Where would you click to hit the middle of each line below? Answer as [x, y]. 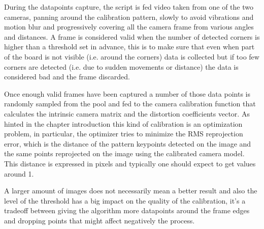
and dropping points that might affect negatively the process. [100, 220]
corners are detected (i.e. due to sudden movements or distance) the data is [121, 66]
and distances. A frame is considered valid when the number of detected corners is [132, 36]
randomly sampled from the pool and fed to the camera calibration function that [130, 104]
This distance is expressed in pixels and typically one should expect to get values [130, 163]
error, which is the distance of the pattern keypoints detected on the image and [128, 143]
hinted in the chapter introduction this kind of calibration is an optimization [123, 123]
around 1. [19, 173]
